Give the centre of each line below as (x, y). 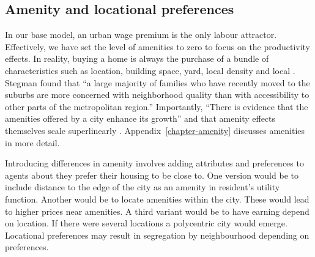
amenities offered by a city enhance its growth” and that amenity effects (140, 118)
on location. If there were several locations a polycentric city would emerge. (146, 223)
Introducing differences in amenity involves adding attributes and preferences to (154, 163)
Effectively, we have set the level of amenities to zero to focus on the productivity (157, 46)
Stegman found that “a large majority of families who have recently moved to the (157, 82)
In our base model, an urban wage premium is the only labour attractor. (141, 35)
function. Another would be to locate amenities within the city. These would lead (157, 199)
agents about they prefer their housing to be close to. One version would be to (152, 175)
